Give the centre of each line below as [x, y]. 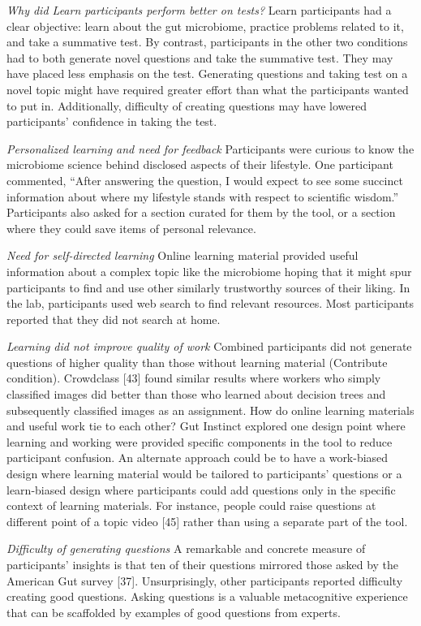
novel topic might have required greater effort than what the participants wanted [208, 89]
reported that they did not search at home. [114, 319]
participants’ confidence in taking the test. [112, 121]
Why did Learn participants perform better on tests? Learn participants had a [199, 10]
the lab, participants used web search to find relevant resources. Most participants [210, 303]
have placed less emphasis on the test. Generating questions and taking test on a [207, 73]
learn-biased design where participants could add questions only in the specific [201, 489]
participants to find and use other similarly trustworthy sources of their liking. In [208, 287]
